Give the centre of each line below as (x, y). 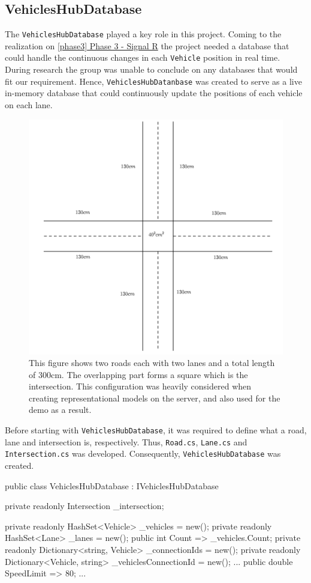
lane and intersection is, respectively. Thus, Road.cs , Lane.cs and (126, 441)
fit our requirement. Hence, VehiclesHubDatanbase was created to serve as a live (153, 81)
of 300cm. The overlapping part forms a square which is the (138, 374)
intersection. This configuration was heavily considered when (140, 386)
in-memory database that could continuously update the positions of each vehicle (154, 93)
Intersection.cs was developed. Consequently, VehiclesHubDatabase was (143, 453)
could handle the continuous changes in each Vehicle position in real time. (143, 57)
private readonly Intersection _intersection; (84, 506)
